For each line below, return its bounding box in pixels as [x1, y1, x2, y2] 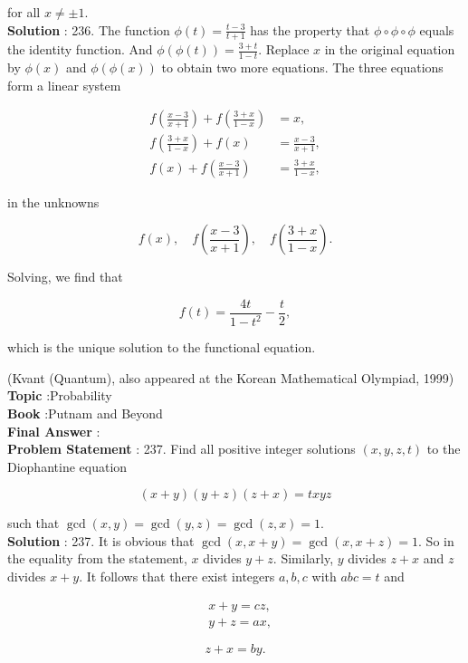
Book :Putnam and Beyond [7, 403, 163, 422]
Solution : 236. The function [7, 20, 170, 39]
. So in [418, 531, 454, 550]
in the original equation [324, 40, 455, 59]
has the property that [250, 20, 370, 39]
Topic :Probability [7, 386, 112, 405]
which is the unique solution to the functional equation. [7, 338, 316, 357]
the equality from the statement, [7, 549, 187, 568]
